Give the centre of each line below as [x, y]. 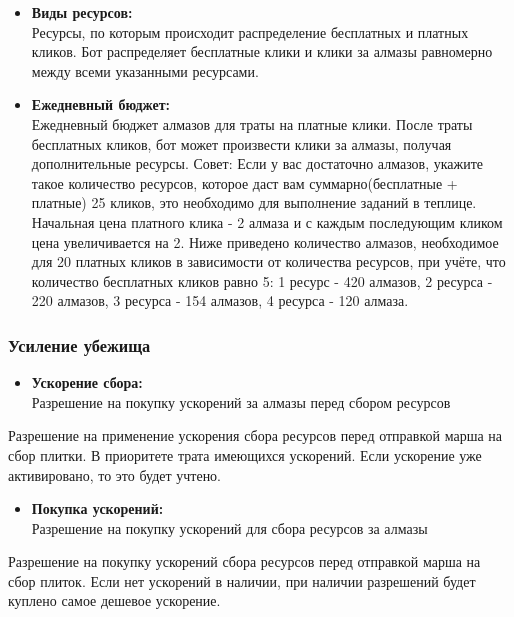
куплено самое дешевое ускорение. [114, 600]
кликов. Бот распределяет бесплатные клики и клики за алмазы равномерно [262, 51]
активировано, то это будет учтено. [115, 474]
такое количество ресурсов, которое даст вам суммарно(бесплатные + [244, 182]
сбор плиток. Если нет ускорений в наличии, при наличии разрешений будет [242, 580]
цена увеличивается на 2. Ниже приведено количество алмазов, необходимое [265, 241]
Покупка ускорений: [97, 508]
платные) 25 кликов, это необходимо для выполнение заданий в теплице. [254, 202]
